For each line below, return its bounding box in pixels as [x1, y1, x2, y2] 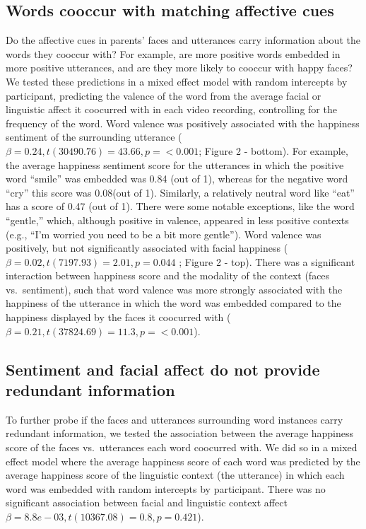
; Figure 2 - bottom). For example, [199, 143, 348, 158]
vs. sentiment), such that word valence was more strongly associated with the [6, 281, 343, 296]
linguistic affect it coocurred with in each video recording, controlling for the [6, 102, 337, 117]
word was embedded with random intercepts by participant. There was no [6, 481, 326, 496]
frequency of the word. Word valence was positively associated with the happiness [6, 115, 360, 130]
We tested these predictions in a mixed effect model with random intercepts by [6, 74, 348, 88]
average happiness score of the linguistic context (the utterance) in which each [6, 467, 345, 482]
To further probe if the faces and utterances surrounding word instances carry [6, 412, 343, 426]
